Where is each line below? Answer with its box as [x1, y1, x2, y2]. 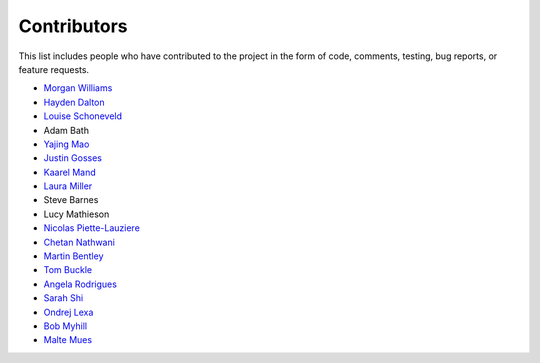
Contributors [18, 15, 129, 37]
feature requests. [18, 63, 90, 75]
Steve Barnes [43, 194, 99, 206]
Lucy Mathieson [43, 208, 110, 220]
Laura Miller [43, 180, 93, 192]
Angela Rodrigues [43, 278, 117, 290]
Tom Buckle [43, 264, 93, 276]
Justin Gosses [43, 152, 103, 164]
